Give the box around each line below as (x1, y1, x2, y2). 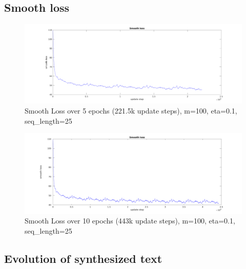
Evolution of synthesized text (4, 250, 162, 266)
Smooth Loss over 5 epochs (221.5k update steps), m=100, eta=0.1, (25, 105, 237, 116)
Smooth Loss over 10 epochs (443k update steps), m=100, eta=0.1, (25, 215, 235, 226)
